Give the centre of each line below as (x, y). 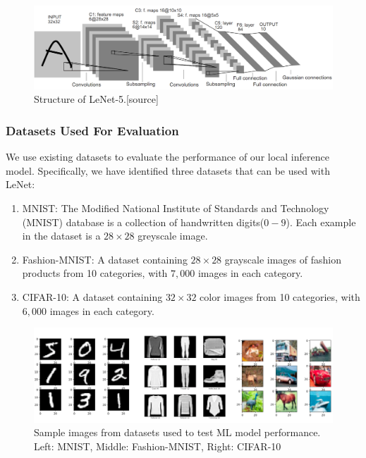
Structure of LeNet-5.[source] (96, 99)
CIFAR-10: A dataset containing (92, 296)
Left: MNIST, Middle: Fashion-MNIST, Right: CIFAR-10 (158, 446)
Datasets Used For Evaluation (92, 130)
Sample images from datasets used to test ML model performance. (177, 432)
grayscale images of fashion (283, 259)
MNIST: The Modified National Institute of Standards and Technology (176, 208)
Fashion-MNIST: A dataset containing (105, 259)
